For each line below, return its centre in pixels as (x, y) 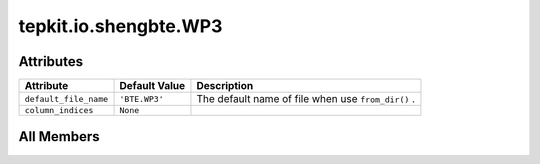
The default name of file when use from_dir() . (305, 99)
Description (225, 86)
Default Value (152, 86)
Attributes (51, 61)
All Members (59, 136)
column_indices (59, 110)
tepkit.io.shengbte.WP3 (120, 26)
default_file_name (66, 98)
